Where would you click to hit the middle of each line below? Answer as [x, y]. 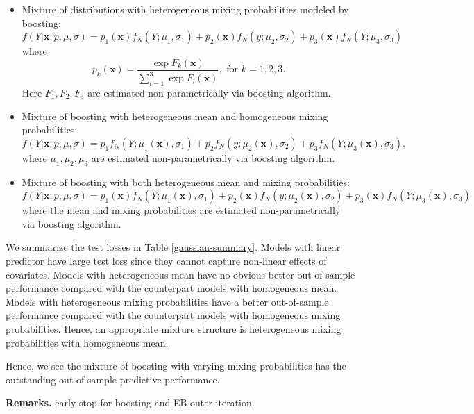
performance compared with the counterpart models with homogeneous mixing [173, 315]
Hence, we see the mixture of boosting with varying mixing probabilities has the [176, 366]
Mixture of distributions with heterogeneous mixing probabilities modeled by [185, 9]
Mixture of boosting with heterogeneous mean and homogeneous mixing [175, 116]
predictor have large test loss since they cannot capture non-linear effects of [166, 260]
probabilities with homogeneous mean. [87, 342]
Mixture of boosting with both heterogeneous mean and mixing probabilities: [186, 182]
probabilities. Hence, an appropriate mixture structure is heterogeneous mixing [173, 328]
